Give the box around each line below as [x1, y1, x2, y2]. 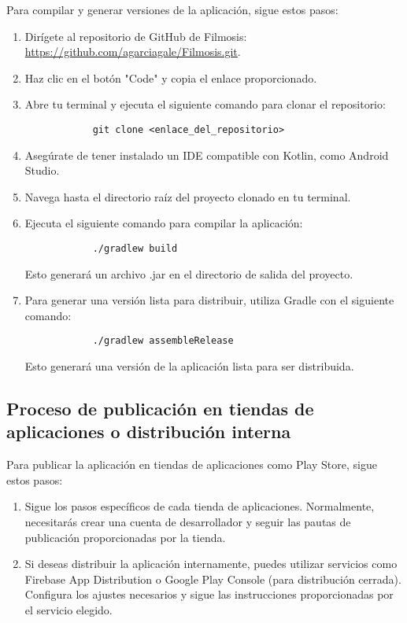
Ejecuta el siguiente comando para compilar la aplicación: [24, 215, 303, 231]
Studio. [24, 162, 60, 179]
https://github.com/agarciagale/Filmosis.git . [24, 43, 241, 60]
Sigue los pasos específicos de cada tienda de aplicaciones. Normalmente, [24, 498, 375, 514]
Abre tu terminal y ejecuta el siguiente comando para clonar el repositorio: [24, 96, 386, 112]
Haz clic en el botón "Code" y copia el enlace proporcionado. [24, 69, 317, 86]
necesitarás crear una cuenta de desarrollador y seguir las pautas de [24, 514, 351, 530]
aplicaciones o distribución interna [6, 419, 291, 444]
